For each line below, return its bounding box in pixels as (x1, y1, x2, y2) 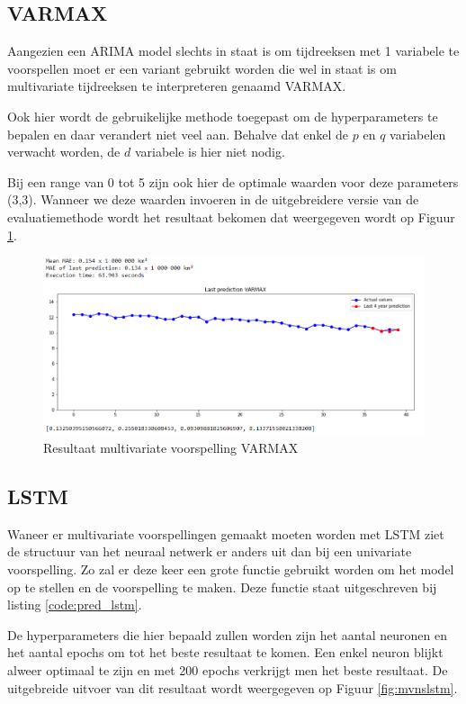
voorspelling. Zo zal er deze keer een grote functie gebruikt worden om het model (7, 560, 454, 579)
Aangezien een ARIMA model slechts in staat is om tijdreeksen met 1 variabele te (7, 41, 460, 60)
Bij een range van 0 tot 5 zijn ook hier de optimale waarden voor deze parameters (7, 172, 459, 191)
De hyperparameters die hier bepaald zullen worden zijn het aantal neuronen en (7, 625, 447, 644)
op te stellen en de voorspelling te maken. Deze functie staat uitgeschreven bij (7, 577, 437, 596)
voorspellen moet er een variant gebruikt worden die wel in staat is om (7, 59, 397, 77)
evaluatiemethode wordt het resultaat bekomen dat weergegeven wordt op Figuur (7, 207, 455, 226)
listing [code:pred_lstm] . (7, 595, 142, 614)
